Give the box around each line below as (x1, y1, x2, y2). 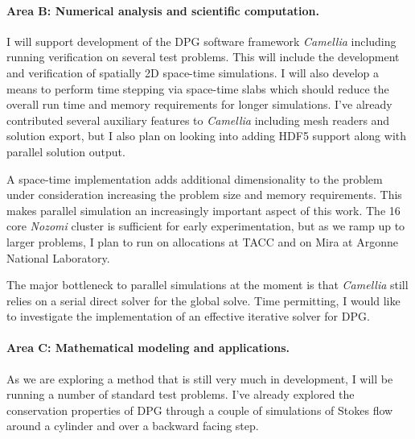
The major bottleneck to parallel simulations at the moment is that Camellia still (6, 276, 409, 293)
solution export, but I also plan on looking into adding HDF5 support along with (6, 127, 407, 144)
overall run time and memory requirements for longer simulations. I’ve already (6, 96, 392, 113)
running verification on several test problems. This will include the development (6, 48, 400, 65)
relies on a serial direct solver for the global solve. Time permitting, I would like (6, 292, 401, 309)
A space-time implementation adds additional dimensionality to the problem (6, 170, 383, 187)
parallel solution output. (6, 143, 125, 159)
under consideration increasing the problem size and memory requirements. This (6, 186, 402, 203)
